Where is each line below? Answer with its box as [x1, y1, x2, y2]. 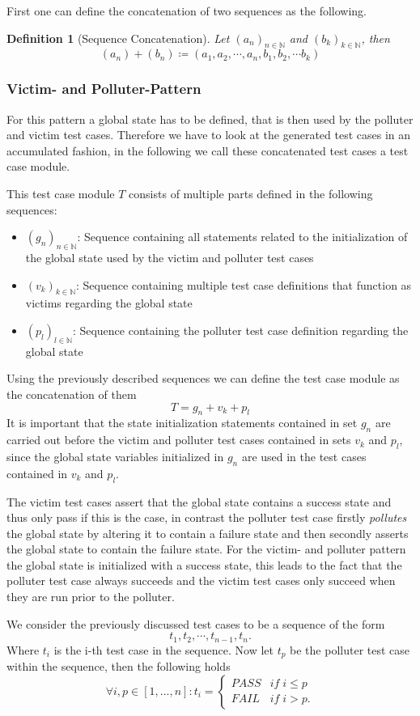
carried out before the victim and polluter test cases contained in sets [6, 431, 351, 448]
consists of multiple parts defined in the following [129, 184, 373, 201]
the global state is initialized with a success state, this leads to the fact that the [6, 556, 402, 573]
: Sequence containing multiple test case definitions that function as [76, 276, 412, 293]
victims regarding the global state [25, 294, 193, 311]
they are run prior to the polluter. [6, 588, 175, 605]
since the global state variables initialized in [6, 447, 224, 464]
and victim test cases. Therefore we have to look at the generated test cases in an [6, 126, 411, 143]
